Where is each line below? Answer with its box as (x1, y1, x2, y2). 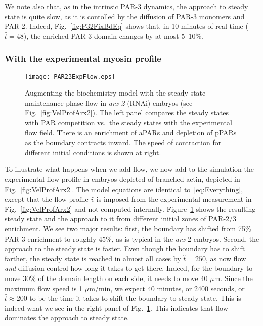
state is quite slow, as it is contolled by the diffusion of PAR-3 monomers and (5, 11, 245, 21)
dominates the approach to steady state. (5, 312, 129, 323)
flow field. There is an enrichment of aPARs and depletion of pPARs (25, 127, 237, 137)
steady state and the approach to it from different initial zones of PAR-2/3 (5, 213, 237, 224)
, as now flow (205, 253, 246, 263)
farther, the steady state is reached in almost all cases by (5, 253, 181, 263)
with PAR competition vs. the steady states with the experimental (25, 117, 232, 128)
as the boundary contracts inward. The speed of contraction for (25, 137, 222, 148)
